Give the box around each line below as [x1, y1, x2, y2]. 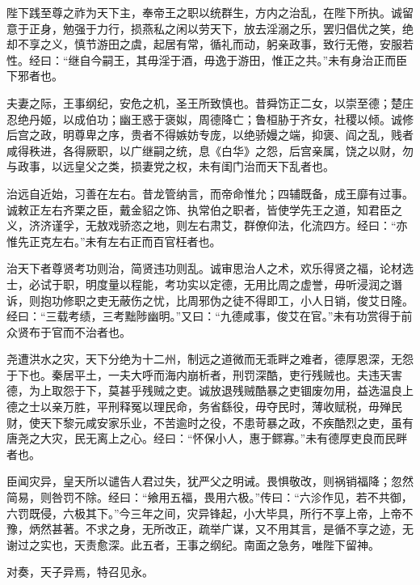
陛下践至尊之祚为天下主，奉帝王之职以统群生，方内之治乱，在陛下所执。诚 [6, 4, 402, 20]
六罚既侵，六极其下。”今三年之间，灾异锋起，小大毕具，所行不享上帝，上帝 [6, 504, 402, 521]
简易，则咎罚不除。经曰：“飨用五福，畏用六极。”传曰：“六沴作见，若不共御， [6, 489, 413, 506]
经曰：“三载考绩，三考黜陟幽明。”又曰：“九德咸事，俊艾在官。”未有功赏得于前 [6, 307, 413, 324]
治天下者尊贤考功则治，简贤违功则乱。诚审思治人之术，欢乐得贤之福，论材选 [6, 260, 414, 277]
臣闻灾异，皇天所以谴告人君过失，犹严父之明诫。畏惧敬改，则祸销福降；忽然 [6, 473, 414, 490]
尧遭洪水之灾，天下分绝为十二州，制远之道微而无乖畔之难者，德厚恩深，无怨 [6, 350, 414, 367]
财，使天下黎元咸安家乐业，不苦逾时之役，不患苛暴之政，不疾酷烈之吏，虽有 [6, 413, 414, 430]
